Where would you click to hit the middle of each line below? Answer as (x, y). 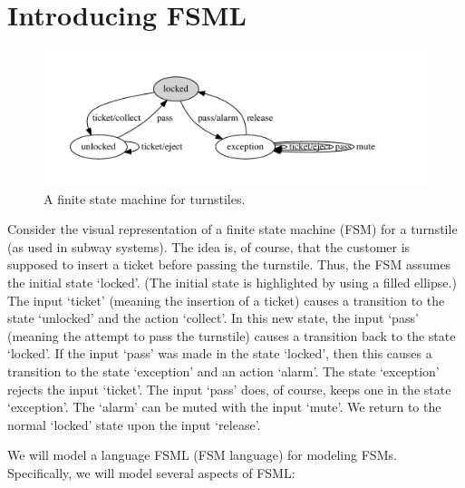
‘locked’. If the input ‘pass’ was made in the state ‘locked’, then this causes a (220, 353)
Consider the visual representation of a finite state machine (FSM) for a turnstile (232, 229)
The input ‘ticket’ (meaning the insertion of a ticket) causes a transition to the (226, 300)
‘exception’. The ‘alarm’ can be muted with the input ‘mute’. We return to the (224, 407)
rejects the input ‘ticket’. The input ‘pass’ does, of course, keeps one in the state (229, 389)
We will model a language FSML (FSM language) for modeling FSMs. (202, 455)
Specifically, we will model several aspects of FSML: (151, 472)
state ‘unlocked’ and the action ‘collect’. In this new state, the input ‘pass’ (213, 318)
